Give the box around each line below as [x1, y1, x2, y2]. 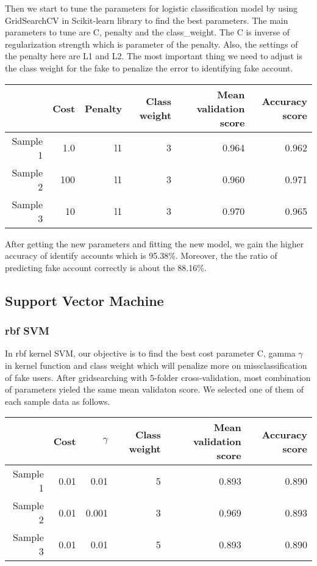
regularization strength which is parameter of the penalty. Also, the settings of [5, 37, 298, 50]
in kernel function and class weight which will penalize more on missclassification [5, 358, 307, 371]
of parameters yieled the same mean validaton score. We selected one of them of [5, 383, 304, 396]
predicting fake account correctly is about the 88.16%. [5, 261, 207, 274]
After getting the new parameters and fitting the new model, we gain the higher [5, 237, 304, 250]
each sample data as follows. [5, 394, 110, 407]
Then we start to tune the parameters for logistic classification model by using [5, 2, 298, 14]
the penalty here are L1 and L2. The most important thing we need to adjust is [5, 49, 302, 62]
